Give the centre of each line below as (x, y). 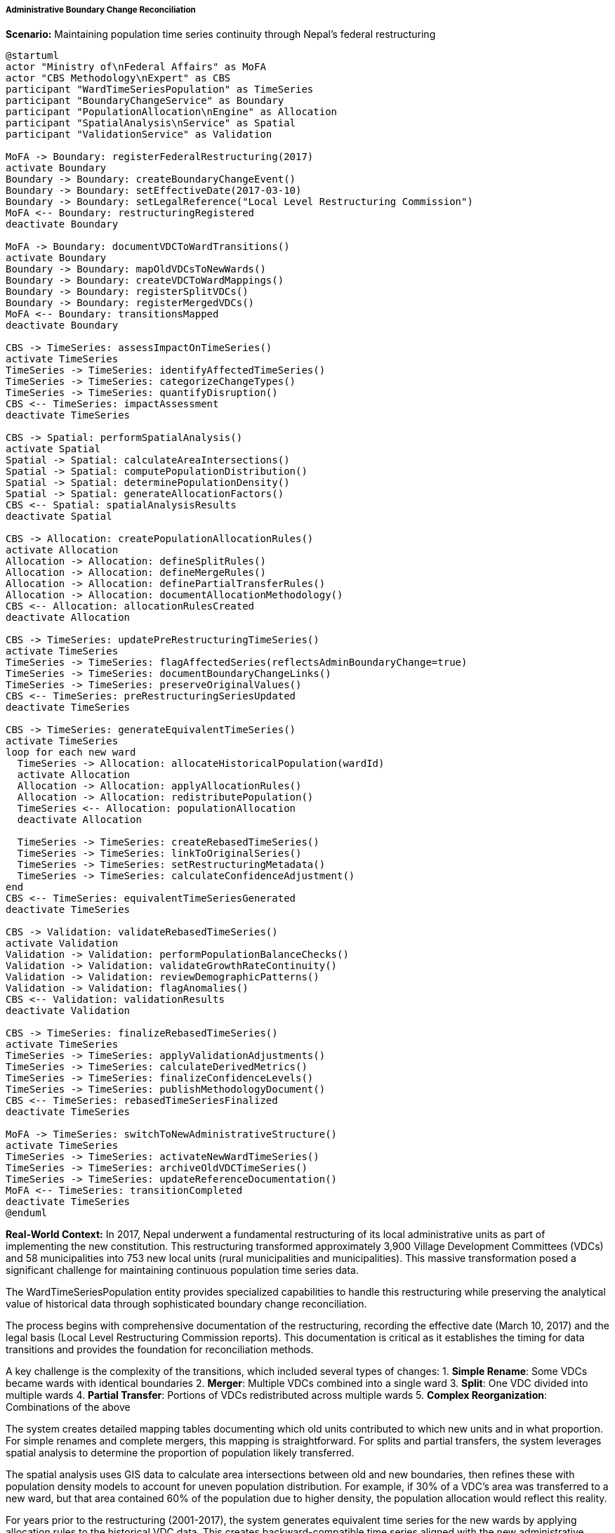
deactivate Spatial (59, 517)
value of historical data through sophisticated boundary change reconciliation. (186, 1304)
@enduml (27, 1213)
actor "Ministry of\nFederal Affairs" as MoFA (136, 67)
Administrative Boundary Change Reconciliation (101, 10)
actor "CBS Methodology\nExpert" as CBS (118, 78)
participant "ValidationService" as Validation (139, 134)
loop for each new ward (71, 752)
